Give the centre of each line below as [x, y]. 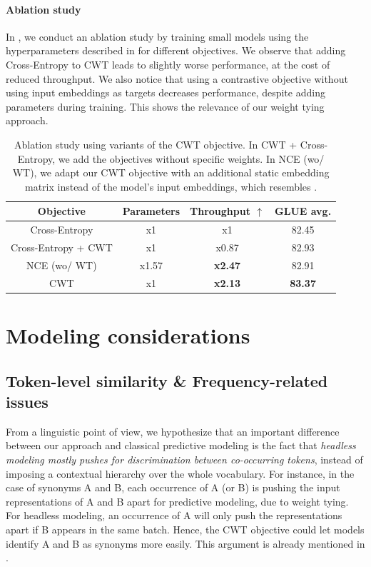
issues [27, 401]
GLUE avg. [303, 211]
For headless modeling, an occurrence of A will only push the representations [174, 515]
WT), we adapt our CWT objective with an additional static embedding [171, 172]
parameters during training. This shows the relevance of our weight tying [165, 106]
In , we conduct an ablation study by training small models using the [157, 36]
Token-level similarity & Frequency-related [167, 380]
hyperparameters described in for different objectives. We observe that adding [176, 50]
